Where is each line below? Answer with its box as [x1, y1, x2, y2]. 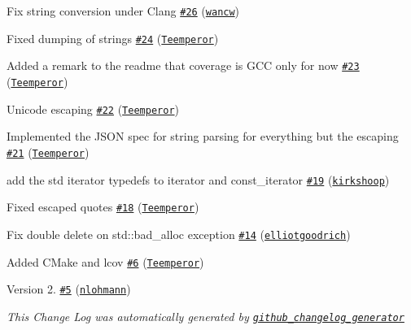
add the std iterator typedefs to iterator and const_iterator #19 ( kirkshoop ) [7, 171, 390, 188]
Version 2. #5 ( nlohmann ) [7, 280, 131, 297]
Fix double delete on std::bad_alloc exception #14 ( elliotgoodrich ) [7, 225, 351, 242]
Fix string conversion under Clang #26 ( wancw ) [7, 2, 240, 19]
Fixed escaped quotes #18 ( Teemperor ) [7, 198, 199, 215]
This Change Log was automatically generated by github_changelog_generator [7, 307, 404, 324]
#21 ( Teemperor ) [7, 143, 90, 160]
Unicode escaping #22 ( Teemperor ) [7, 100, 179, 117]
